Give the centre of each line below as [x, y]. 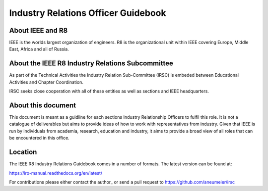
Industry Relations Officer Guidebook [88, 13]
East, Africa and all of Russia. [39, 49]
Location [23, 152]
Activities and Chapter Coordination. [46, 82]
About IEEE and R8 [38, 30]
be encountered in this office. [39, 138]
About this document [43, 105]
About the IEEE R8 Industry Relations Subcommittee [91, 64]
